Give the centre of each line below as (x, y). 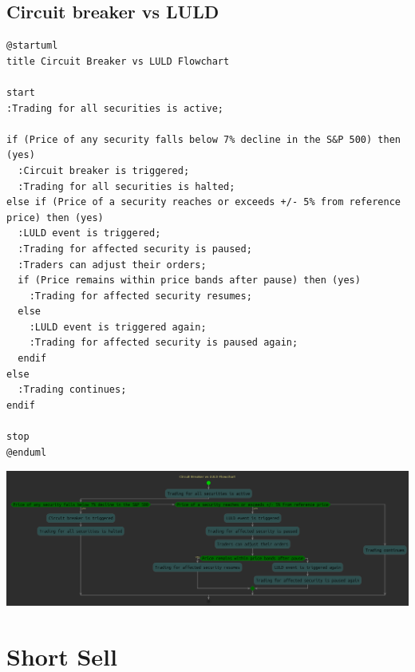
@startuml (32, 46)
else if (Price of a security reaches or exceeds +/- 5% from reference (204, 202)
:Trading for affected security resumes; (140, 296)
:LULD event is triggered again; (118, 327)
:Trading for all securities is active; (115, 108)
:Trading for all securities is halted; (126, 186)
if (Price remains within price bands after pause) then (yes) (189, 281)
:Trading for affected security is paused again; (164, 343)
